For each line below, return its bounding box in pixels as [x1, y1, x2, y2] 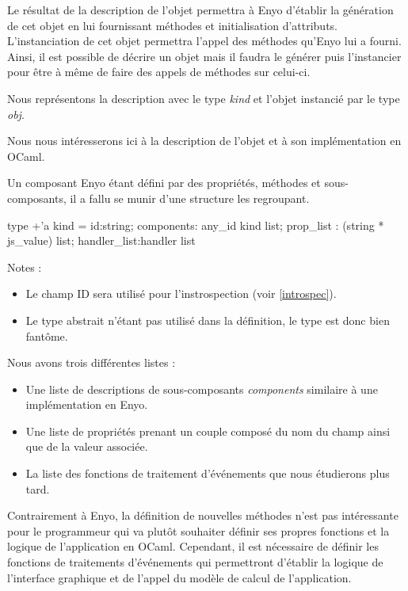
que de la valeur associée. [25, 438, 148, 455]
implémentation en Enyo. [25, 396, 148, 413]
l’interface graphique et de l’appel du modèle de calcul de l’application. [7, 569, 352, 585]
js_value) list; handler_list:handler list [7, 232, 196, 249]
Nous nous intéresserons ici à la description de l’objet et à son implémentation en [7, 132, 402, 149]
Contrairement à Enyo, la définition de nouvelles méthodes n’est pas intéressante [7, 507, 398, 524]
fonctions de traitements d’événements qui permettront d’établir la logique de [7, 554, 383, 570]
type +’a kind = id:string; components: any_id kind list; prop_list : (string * [7, 216, 384, 233]
